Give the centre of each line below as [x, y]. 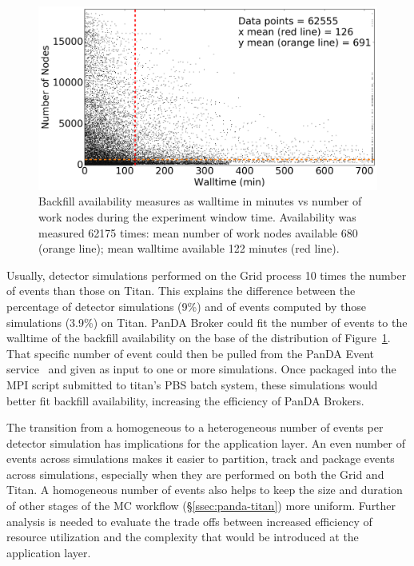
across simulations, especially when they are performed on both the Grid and [195, 474]
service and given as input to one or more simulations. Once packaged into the [201, 369]
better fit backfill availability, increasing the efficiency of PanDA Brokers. [185, 400]
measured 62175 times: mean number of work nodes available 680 [198, 232]
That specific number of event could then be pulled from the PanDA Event [191, 353]
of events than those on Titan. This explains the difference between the [181, 291]
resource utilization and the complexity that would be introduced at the [183, 537]
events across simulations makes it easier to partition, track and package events [201, 458]
